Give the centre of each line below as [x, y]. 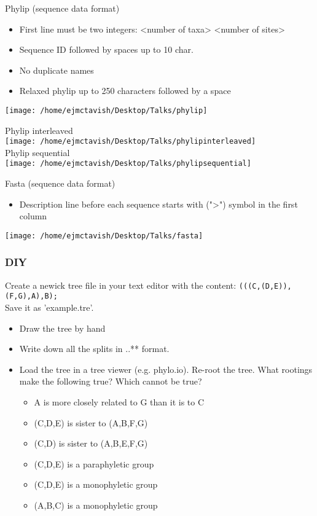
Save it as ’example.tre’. [49, 307]
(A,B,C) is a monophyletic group [96, 505]
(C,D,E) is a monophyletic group [96, 484]
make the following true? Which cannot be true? [111, 381]
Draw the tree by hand [62, 328]
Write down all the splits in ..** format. [94, 349]
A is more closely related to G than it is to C [119, 402]
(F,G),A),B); [31, 296]
